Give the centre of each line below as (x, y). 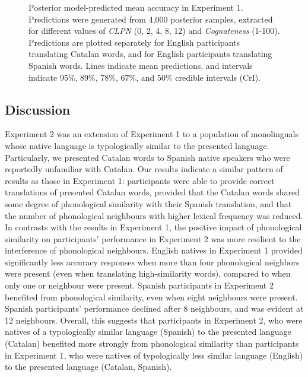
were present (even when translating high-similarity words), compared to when (148, 273)
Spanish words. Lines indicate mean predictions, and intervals (141, 65)
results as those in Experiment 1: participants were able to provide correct (140, 180)
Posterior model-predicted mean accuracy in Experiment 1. (136, 7)
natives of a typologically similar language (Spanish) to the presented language (148, 332)
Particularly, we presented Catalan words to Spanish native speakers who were (147, 157)
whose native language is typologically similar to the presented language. (137, 145)
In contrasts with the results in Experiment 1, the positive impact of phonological (153, 227)
